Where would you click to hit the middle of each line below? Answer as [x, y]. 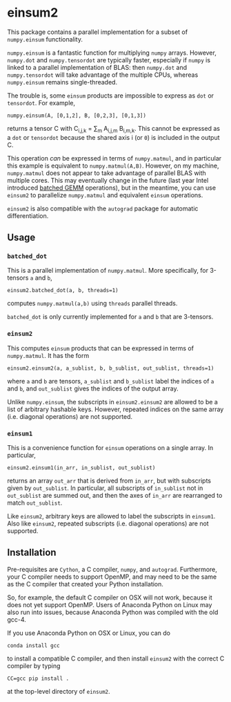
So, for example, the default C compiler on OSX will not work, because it [110, 597]
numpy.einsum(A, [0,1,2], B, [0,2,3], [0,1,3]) [77, 116]
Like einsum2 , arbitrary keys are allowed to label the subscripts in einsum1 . [111, 516]
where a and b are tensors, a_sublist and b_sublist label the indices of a [111, 381]
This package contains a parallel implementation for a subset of [98, 32]
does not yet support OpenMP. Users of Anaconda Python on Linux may [110, 604]
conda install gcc [33, 645]
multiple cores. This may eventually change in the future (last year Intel [108, 180]
